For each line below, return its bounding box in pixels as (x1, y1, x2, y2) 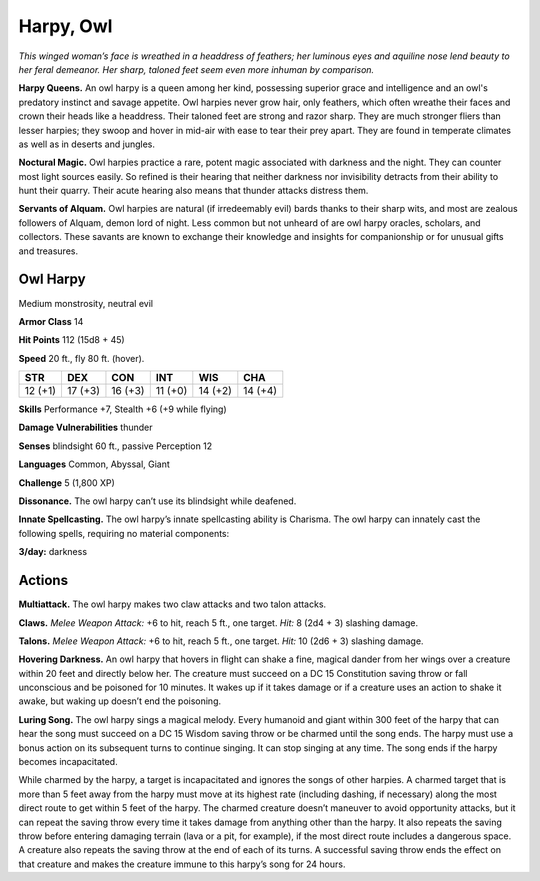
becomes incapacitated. (18, 756, 119, 768)
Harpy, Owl (18, 15, 113, 37)
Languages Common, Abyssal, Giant (18, 458, 170, 470)
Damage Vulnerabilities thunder (18, 421, 153, 434)
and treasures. (18, 245, 79, 257)
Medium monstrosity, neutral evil (18, 297, 154, 309)
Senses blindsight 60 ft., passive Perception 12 (18, 440, 213, 452)
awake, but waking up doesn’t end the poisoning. (18, 695, 222, 707)
